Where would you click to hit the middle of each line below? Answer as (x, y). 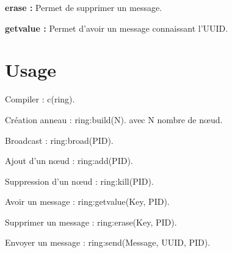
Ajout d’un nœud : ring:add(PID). (69, 161)
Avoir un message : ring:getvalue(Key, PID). (87, 201)
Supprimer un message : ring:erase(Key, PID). (91, 222)
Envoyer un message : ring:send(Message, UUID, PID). (108, 242)
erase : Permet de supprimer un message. (84, 7)
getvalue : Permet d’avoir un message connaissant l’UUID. (117, 28)
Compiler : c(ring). (40, 99)
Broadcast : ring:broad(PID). (59, 140)
